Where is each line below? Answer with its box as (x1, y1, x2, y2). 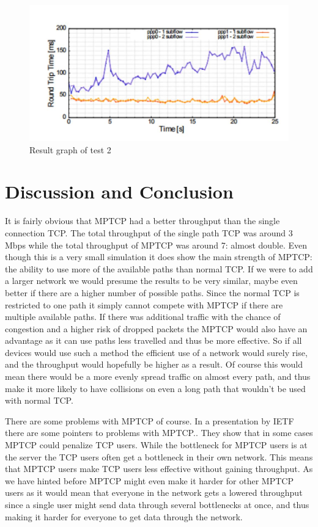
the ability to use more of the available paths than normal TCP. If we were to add (5, 262, 313, 275)
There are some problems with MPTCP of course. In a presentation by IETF (5, 414, 294, 427)
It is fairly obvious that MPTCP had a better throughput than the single (5, 214, 280, 227)
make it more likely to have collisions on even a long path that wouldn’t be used (5, 382, 306, 394)
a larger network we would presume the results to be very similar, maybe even (5, 274, 298, 287)
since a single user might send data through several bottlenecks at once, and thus (5, 498, 309, 511)
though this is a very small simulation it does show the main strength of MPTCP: (5, 250, 312, 263)
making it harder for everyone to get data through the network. (5, 510, 243, 523)
